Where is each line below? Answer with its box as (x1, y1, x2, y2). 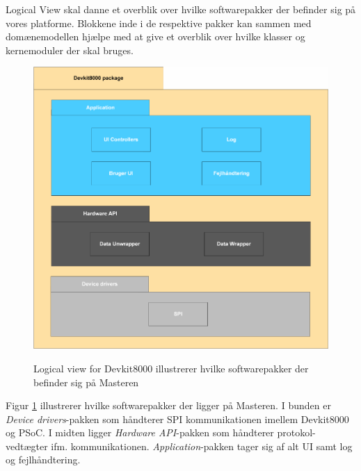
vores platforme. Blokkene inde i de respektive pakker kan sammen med (6, 15, 312, 30)
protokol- (277, 425, 316, 440)
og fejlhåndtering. (6, 452, 81, 467)
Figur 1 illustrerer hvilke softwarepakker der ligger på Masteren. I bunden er (6, 398, 331, 413)
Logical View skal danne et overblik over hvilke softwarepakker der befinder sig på (6, 2, 356, 16)
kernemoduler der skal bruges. (6, 42, 134, 57)
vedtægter (6, 438, 48, 453)
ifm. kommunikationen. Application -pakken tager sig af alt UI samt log (51, 438, 353, 453)
